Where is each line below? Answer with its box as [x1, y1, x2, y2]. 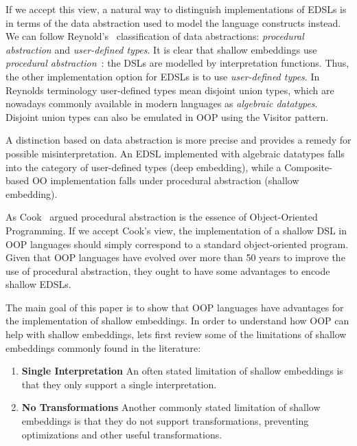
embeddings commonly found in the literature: [5, 340, 201, 355]
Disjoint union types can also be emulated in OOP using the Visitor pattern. [5, 109, 329, 124]
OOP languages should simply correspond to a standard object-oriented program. [5, 236, 349, 251]
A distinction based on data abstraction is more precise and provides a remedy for [5, 133, 352, 147]
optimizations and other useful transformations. [21, 427, 222, 441]
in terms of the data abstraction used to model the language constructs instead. [5, 15, 341, 30]
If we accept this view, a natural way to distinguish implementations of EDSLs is [5, 2, 347, 16]
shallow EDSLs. [5, 277, 71, 291]
